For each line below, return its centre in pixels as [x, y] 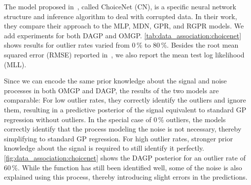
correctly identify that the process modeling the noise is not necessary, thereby [123, 129]
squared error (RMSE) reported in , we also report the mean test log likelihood [124, 54]
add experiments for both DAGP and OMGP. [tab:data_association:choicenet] [123, 35]
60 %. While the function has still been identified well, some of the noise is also [123, 167]
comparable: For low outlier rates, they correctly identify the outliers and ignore [125, 100]
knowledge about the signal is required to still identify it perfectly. [104, 148]
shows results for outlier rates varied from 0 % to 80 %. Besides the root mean [121, 45]
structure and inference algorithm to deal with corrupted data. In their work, [121, 16]
